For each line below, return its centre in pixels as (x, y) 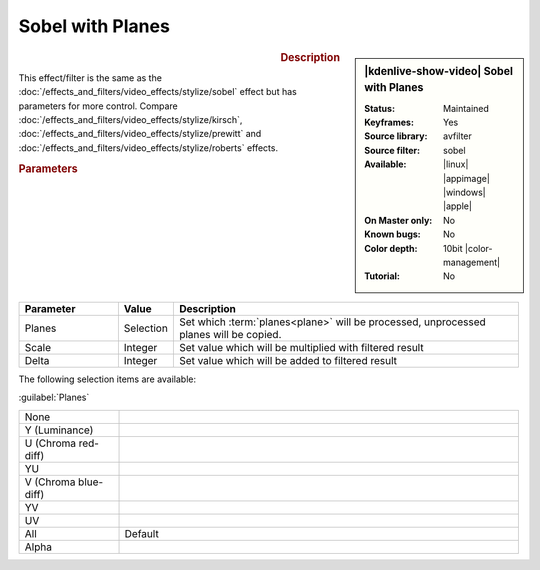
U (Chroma (50, 443)
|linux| (456, 164)
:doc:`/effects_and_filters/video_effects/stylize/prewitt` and (140, 134)
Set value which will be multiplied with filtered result (301, 347)
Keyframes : (389, 122)
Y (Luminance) (59, 430)
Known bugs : (393, 234)
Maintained (466, 108)
